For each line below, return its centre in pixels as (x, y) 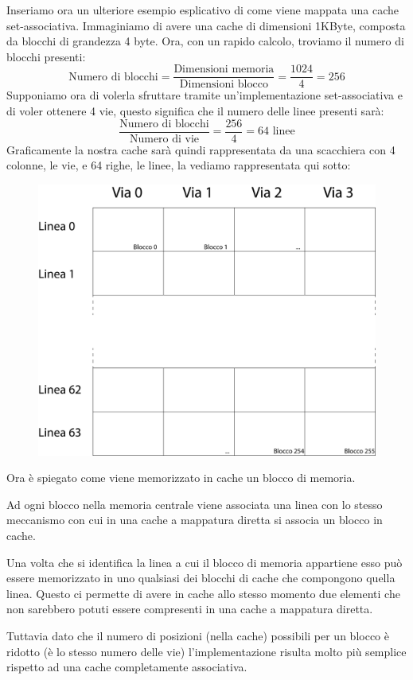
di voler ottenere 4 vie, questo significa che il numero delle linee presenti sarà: (195, 111)
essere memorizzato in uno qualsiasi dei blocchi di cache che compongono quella (201, 578)
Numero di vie (164, 139)
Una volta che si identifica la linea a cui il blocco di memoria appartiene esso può (205, 562)
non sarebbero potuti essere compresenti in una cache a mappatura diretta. (190, 609)
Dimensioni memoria (224, 70)
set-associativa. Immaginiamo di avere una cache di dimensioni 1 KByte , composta (206, 25)
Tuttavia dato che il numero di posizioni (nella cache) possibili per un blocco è (198, 635)
